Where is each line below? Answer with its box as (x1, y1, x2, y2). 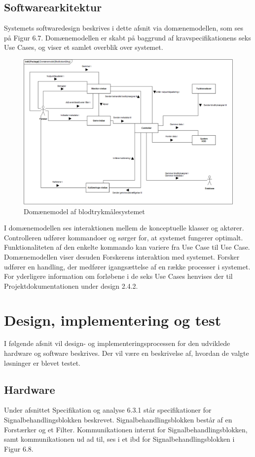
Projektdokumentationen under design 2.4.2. (4, 280, 138, 291)
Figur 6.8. (4, 443, 34, 454)
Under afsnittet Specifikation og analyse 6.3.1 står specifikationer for (4, 405, 212, 415)
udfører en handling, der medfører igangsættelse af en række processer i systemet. (4, 261, 251, 271)
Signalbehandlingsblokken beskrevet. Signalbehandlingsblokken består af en (4, 415, 232, 425)
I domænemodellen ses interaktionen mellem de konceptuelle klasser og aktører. (4, 223, 244, 233)
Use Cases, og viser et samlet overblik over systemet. (4, 42, 163, 52)
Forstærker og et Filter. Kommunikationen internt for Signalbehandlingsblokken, (4, 424, 248, 434)
